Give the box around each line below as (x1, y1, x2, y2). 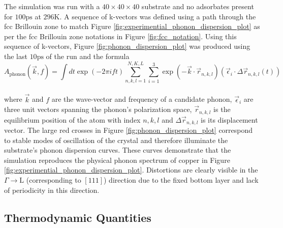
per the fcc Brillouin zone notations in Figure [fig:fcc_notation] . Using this (4, 31, 237, 41)
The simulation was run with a (4, 1, 100, 11)
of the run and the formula (46, 50, 130, 61)
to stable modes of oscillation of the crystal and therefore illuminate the (4, 134, 228, 145)
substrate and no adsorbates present (141, 1, 254, 11)
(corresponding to (26, 174, 81, 185)
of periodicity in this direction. (4, 184, 100, 195)
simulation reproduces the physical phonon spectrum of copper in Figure (4, 154, 230, 165)
